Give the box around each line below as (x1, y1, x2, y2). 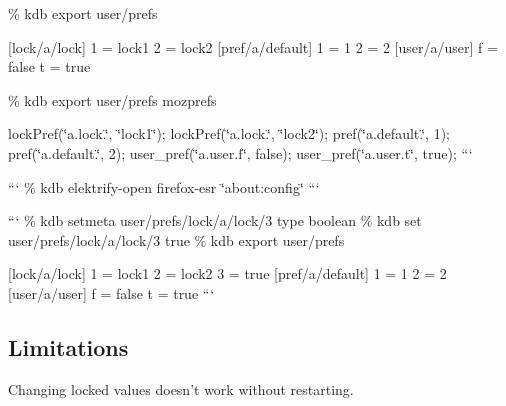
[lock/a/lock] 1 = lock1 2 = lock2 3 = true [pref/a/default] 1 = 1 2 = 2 (8, 263, 447, 284)
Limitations (8, 331, 129, 362)
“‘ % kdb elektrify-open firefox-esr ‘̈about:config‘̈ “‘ (8, 176, 320, 197)
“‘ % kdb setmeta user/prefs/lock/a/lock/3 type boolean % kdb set (8, 210, 422, 231)
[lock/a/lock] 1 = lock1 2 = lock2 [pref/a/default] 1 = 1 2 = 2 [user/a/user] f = (8, 36, 498, 57)
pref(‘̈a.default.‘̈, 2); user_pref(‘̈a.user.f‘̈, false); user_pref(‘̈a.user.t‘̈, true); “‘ (8, 142, 473, 163)
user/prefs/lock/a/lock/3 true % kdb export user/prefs (8, 229, 345, 250)
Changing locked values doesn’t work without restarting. (8, 378, 354, 399)
